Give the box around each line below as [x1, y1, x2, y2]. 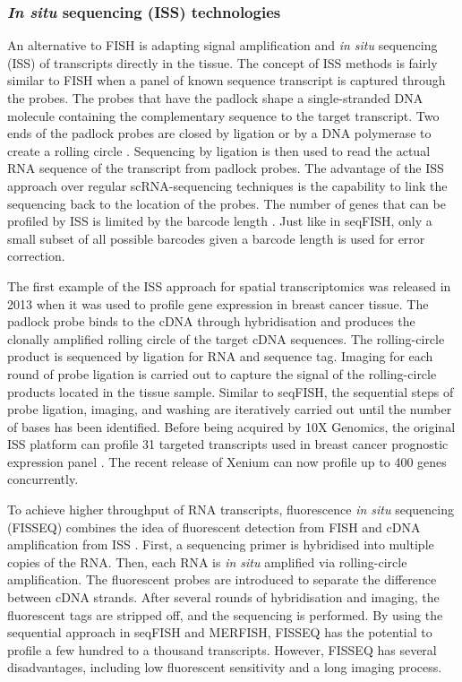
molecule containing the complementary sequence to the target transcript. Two [7, 106, 440, 125]
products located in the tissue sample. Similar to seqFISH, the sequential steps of [7, 382, 454, 401]
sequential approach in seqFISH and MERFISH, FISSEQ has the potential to [7, 623, 432, 642]
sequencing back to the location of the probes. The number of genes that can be [7, 194, 446, 212]
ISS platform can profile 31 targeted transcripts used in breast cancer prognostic [7, 435, 449, 453]
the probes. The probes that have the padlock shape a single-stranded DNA [7, 89, 423, 107]
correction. [7, 246, 65, 265]
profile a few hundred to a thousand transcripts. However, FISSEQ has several [7, 640, 437, 659]
